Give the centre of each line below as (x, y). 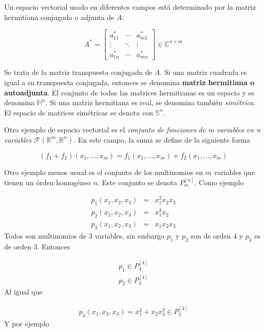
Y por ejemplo (27, 323)
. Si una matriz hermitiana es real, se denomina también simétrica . (150, 102)
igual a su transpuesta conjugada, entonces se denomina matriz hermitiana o (129, 82)
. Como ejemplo (219, 182)
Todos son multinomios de (45, 235)
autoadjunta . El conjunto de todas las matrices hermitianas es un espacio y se (129, 92)
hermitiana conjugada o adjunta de (59, 17)
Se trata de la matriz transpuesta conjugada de (78, 72)
